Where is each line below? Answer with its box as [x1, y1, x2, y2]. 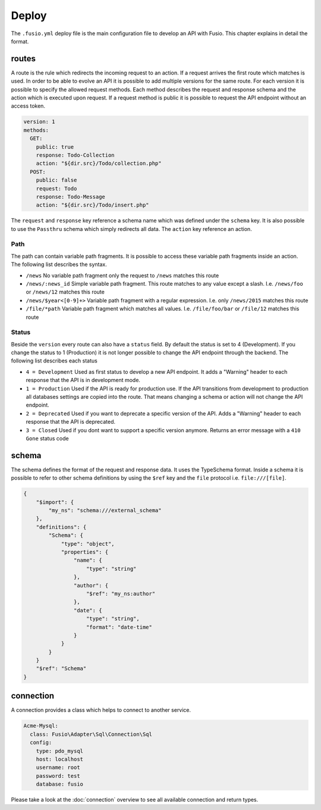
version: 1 [23, 118, 55, 125]
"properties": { [61, 549, 109, 555]
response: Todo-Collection [36, 152, 115, 158]
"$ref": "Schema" [36, 665, 87, 672]
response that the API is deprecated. [26, 418, 116, 426]
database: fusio [36, 781, 83, 788]
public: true [36, 143, 74, 150]
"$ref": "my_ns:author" [86, 590, 156, 597]
